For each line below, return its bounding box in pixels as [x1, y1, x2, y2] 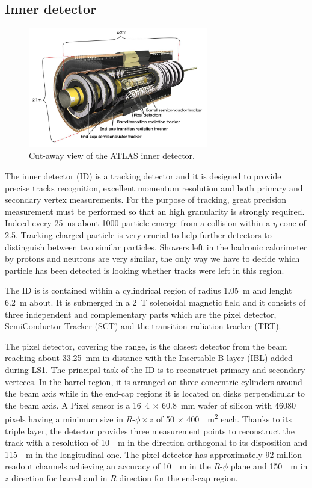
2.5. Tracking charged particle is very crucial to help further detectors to [5, 229, 272, 241]
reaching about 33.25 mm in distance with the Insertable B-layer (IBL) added [5, 351, 293, 364]
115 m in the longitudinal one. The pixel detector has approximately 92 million [5, 448, 302, 460]
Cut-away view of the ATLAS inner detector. [29, 149, 195, 162]
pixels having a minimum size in [5, 412, 123, 425]
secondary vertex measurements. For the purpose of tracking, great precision [5, 193, 286, 206]
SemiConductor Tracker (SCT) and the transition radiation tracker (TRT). [5, 320, 281, 332]
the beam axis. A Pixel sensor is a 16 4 [5, 398, 150, 411]
